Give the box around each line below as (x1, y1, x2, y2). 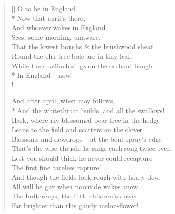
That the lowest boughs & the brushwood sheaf (11, 41, 153, 51)
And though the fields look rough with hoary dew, (11, 172, 161, 182)
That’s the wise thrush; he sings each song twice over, (11, 143, 172, 153)
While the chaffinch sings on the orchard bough (11, 60, 153, 70)
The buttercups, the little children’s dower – (11, 191, 143, 201)
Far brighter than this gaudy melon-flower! (11, 200, 139, 210)
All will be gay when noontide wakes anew (11, 181, 138, 191)
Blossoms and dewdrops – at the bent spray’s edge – (11, 133, 168, 144)
